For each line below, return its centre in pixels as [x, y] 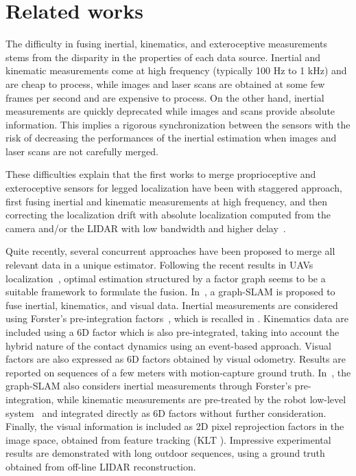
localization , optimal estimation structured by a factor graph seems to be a [166, 278]
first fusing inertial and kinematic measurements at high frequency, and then [167, 201]
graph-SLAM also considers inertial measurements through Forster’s [149, 386]
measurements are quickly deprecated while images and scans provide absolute [170, 111]
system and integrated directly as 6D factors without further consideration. [166, 412]
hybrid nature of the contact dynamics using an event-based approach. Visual [168, 345]
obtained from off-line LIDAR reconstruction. [101, 466]
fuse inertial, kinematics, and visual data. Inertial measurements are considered [172, 305]
